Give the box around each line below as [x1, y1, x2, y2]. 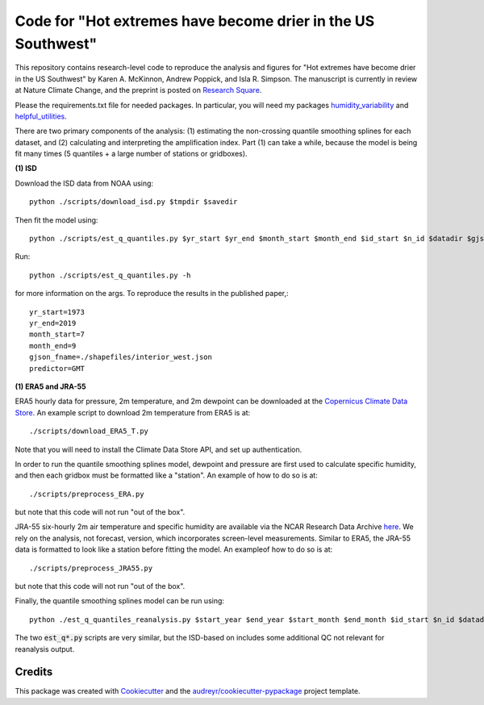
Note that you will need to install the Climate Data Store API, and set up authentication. [15, 444, 302, 454]
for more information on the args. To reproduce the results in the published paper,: [15, 289, 290, 298]
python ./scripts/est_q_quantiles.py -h [29, 270, 191, 280]
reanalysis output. [15, 644, 75, 653]
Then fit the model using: [15, 215, 98, 225]
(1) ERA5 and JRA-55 [15, 382, 86, 391]
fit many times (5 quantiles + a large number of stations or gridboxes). [15, 149, 248, 159]
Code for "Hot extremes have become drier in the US [15, 12, 375, 30]
